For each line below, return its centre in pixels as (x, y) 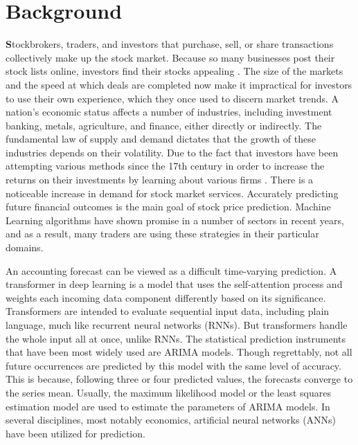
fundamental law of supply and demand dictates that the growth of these (161, 139)
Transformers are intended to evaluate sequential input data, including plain (168, 311)
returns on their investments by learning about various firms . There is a (160, 180)
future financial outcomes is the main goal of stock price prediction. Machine (168, 207)
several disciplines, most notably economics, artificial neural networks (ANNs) (171, 420)
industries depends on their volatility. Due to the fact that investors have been (172, 152)
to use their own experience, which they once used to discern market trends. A (172, 98)
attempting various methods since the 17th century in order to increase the (165, 166)
